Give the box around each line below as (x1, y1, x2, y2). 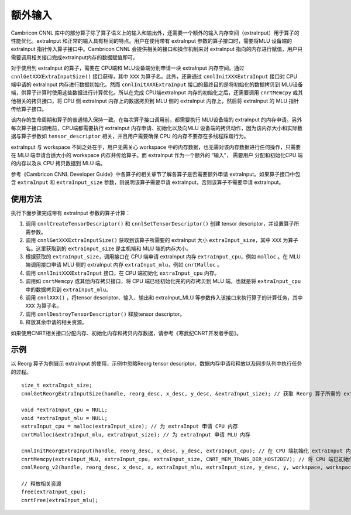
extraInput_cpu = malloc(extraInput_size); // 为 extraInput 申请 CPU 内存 (21, 423, 238, 430)
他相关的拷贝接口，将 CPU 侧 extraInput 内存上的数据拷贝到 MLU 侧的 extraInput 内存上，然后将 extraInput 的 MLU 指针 (11, 97, 300, 104)
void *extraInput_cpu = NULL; (21, 407, 108, 413)
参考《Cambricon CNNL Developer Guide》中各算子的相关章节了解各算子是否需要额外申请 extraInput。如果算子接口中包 (11, 170, 301, 178)
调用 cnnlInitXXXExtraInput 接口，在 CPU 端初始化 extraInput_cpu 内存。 (25, 270, 220, 277)
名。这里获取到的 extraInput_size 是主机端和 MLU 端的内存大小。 (25, 245, 192, 252)
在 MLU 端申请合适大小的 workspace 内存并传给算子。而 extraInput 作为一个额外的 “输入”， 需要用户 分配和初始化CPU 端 (11, 152, 304, 159)
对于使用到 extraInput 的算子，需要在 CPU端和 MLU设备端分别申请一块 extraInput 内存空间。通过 (11, 64, 245, 71)
